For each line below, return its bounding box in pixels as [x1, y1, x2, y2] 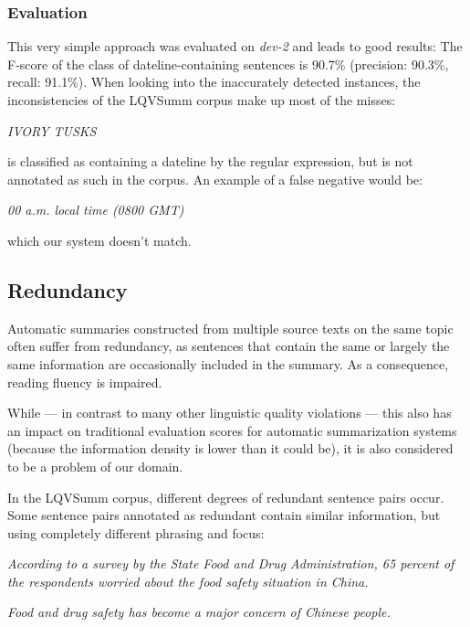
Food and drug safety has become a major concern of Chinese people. [7, 602, 391, 622]
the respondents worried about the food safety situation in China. [7, 571, 369, 590]
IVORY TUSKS [7, 121, 97, 140]
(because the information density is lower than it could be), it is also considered [7, 439, 454, 458]
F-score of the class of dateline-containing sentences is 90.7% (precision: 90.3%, [7, 54, 449, 73]
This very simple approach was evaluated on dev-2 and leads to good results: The [7, 37, 463, 56]
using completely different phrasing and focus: [7, 523, 265, 542]
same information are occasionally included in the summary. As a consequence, [7, 354, 449, 373]
